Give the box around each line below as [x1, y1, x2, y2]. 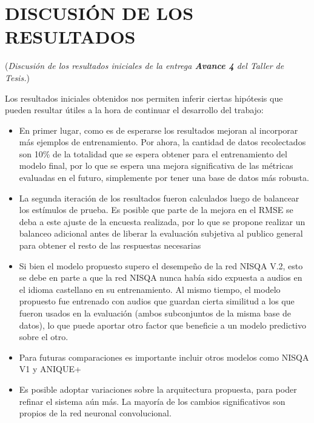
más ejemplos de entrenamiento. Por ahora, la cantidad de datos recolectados [19, 136, 306, 148]
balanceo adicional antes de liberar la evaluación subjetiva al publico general [19, 227, 303, 240]
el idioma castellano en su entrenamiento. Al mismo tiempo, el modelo [19, 283, 281, 295]
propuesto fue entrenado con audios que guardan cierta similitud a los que [19, 295, 295, 307]
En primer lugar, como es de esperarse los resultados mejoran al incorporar [19, 123, 298, 136]
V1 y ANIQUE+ [19, 362, 81, 375]
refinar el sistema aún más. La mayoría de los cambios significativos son [19, 395, 286, 407]
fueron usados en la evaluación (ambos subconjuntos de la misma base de [19, 307, 291, 319]
